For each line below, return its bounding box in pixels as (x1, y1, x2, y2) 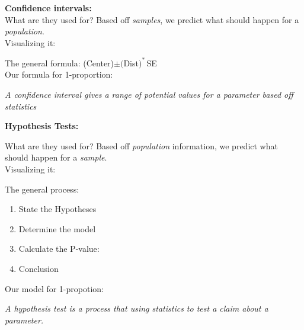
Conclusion (18, 262, 59, 274)
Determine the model (18, 222, 96, 235)
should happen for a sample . (5, 151, 107, 164)
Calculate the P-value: (18, 242, 100, 255)
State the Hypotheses (18, 203, 97, 215)
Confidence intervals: (5, 2, 92, 14)
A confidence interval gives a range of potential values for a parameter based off (5, 88, 293, 101)
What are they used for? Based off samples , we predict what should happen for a (5, 13, 299, 25)
